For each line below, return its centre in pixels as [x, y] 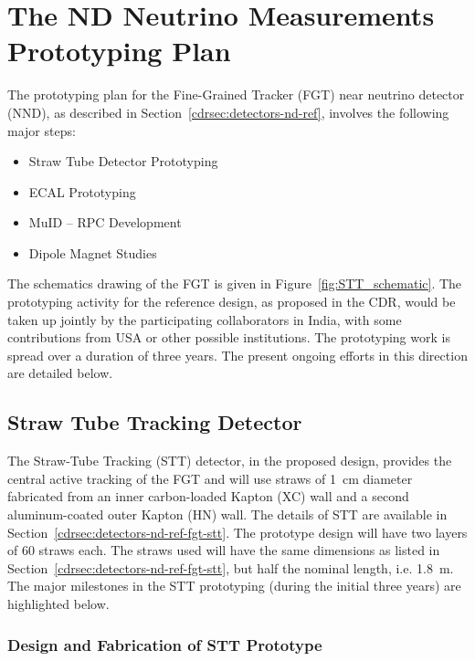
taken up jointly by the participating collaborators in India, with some [205, 319]
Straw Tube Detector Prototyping [123, 161]
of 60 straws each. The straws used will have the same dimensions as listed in [224, 550]
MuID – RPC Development [105, 222]
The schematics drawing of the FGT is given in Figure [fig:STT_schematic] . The [235, 283]
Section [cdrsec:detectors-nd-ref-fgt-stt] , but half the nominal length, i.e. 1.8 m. [231, 567]
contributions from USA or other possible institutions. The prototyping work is [229, 337]
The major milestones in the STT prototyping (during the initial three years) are [234, 586]
